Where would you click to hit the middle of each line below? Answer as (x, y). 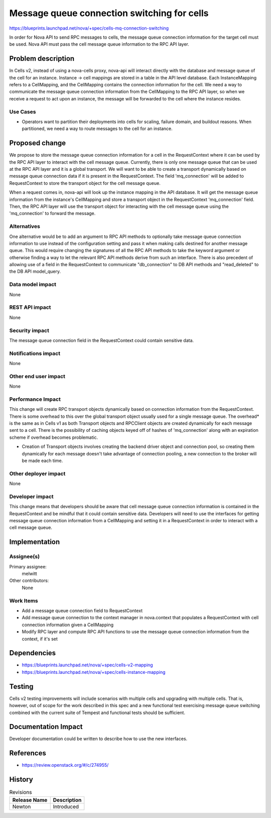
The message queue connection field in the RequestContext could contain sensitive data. (102, 340)
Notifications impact (35, 353)
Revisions (21, 792)
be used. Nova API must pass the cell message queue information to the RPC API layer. (99, 44)
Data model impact (33, 285)
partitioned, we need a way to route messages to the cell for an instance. (97, 129)
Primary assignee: (28, 566)
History (21, 780)
